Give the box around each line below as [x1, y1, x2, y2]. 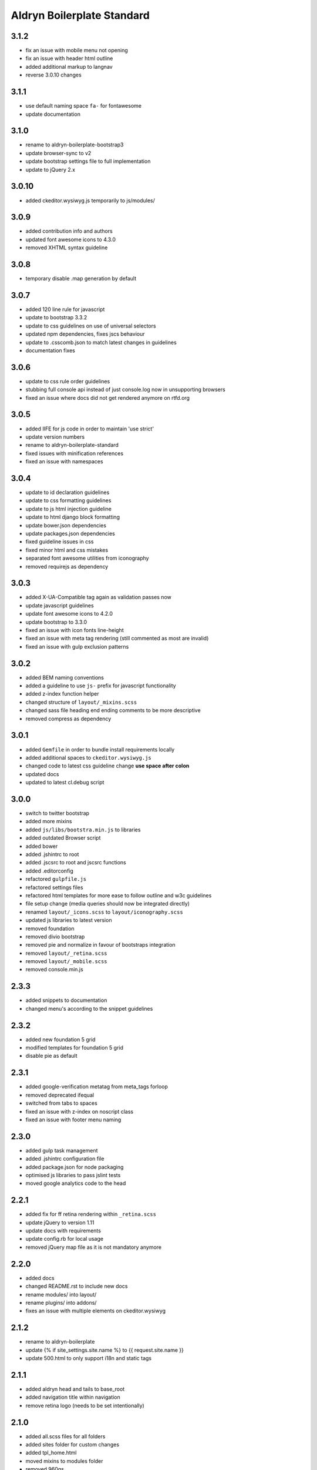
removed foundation [25, 925, 75, 932]
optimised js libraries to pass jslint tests [25, 1171, 121, 1178]
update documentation [25, 111, 80, 118]
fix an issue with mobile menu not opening [25, 47, 129, 54]
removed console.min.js [25, 966, 83, 973]
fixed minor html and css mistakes [25, 546, 109, 553]
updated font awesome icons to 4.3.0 [25, 236, 116, 243]
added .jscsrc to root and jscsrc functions [25, 859, 126, 866]
